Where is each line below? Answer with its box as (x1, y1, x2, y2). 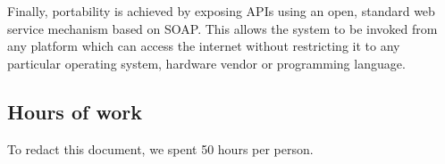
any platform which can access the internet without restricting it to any (7, 37, 400, 55)
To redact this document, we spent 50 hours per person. (7, 139, 314, 158)
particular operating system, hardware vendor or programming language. (7, 53, 406, 72)
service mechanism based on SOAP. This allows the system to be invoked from (7, 19, 438, 37)
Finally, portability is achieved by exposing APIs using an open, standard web (7, 2, 435, 20)
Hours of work (7, 97, 142, 125)
